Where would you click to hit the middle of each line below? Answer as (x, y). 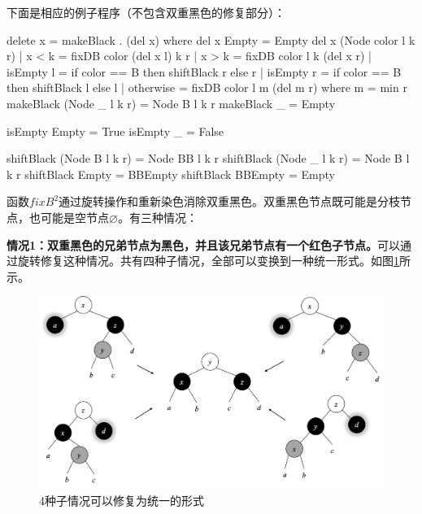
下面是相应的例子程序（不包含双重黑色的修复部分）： (146, 12)
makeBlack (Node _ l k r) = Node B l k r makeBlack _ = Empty (171, 103)
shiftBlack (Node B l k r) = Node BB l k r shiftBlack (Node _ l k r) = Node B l (208, 158)
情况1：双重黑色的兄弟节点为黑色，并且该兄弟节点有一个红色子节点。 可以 (204, 244)
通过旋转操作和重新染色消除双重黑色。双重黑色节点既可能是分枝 (230, 201)
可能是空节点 (74, 217)
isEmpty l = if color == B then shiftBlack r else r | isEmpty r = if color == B (204, 71)
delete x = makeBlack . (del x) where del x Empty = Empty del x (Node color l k (211, 39)
